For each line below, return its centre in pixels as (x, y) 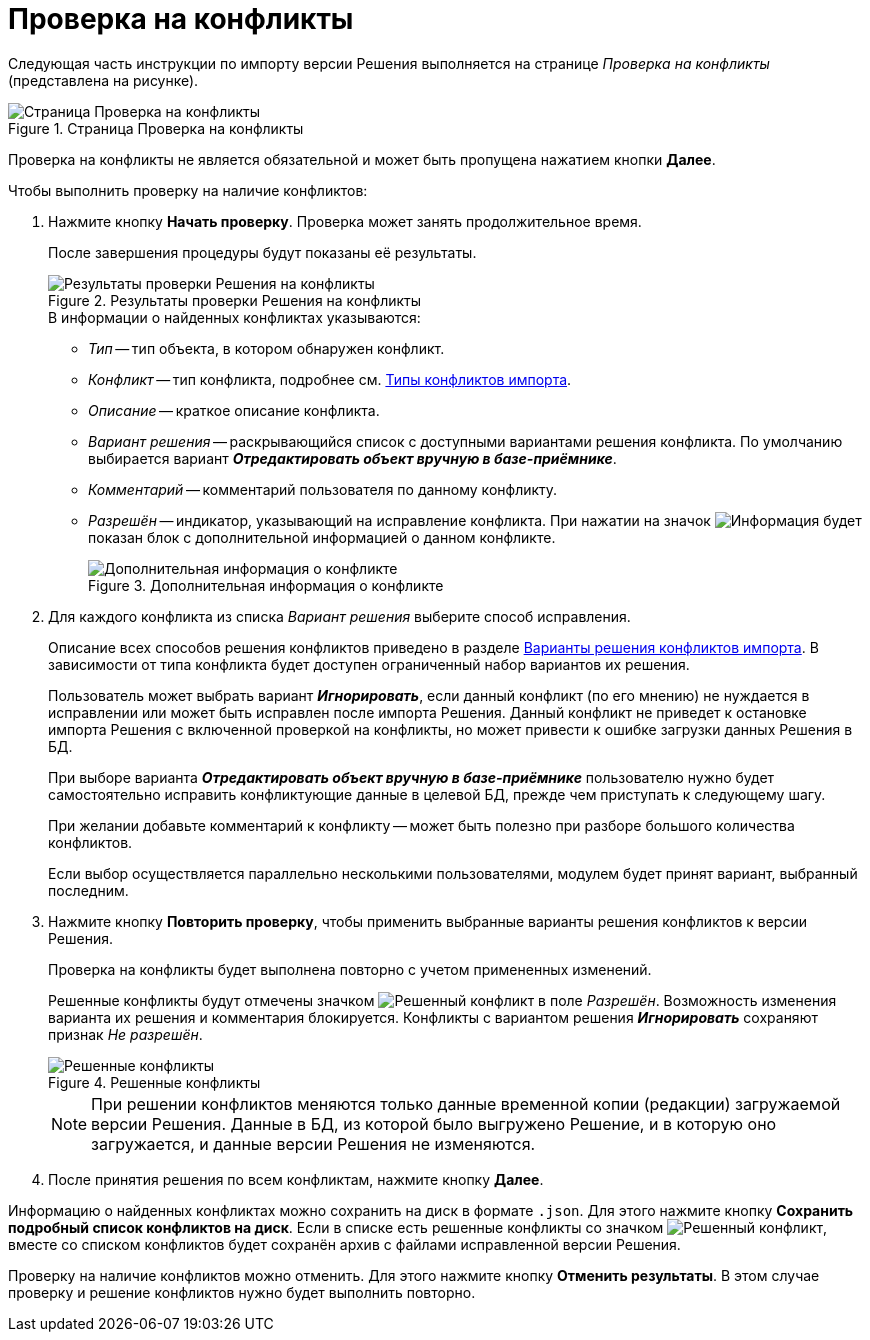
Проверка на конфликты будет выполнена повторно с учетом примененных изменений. (350, 969)
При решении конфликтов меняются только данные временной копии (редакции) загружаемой (466, 1103)
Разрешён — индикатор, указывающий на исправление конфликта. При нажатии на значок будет (475, 520)
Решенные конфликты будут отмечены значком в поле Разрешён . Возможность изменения (442, 1000)
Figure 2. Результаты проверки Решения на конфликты (235, 300)
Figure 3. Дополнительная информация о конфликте (266, 585)
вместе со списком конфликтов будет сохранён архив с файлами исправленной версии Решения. (344, 1244)
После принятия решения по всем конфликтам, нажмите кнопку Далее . (296, 1179)
